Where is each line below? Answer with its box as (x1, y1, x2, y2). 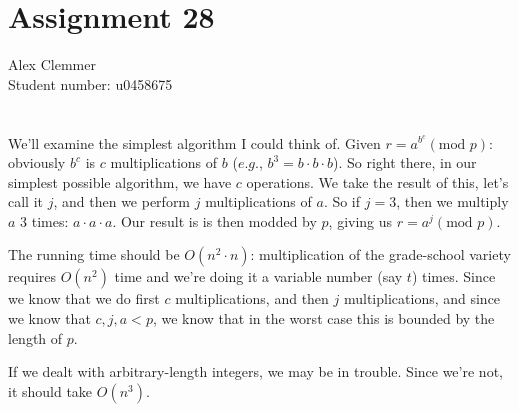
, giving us (328, 210, 393, 231)
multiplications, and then (175, 288, 329, 309)
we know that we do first (8, 288, 160, 309)
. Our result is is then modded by (112, 210, 317, 231)
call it (8, 191, 43, 212)
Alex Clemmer (8, 54, 96, 75)
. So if (323, 191, 361, 212)
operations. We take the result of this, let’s (246, 171, 509, 192)
